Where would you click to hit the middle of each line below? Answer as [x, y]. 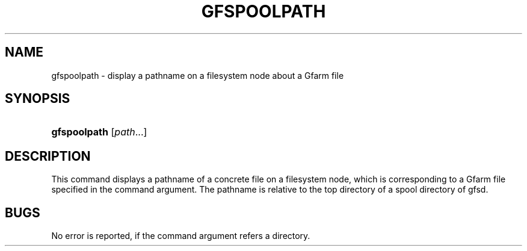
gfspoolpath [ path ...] [99, 132]
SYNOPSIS [38, 99]
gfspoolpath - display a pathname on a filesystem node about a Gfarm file [198, 75]
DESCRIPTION [48, 156]
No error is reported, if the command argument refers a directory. [181, 236]
